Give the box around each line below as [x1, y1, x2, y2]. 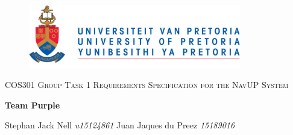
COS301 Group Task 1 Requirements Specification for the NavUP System [5, 78, 289, 91]
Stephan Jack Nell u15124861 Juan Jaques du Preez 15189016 [5, 119, 235, 131]
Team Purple [5, 98, 60, 111]
